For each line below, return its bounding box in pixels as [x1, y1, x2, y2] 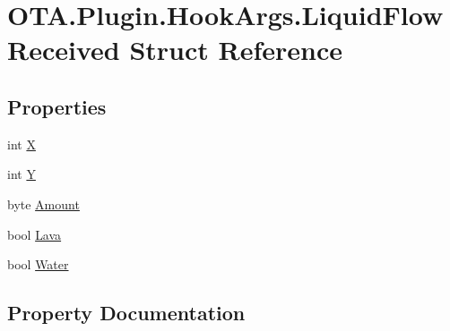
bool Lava [7, 225, 62, 243]
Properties [7, 92, 107, 120]
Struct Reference [129, 31, 342, 68]
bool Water [7, 255, 69, 274]
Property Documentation [7, 299, 246, 327]
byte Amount [7, 194, 80, 213]
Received [7, 31, 120, 68]
